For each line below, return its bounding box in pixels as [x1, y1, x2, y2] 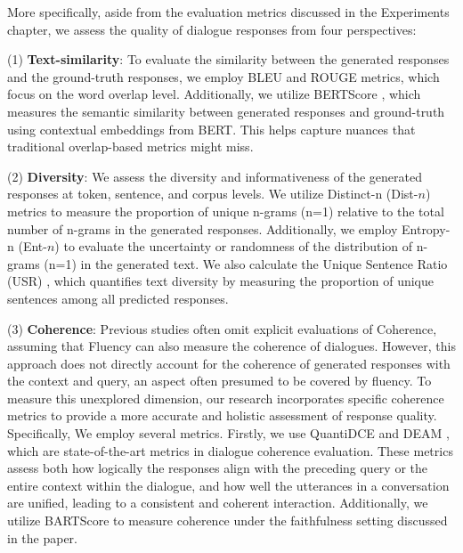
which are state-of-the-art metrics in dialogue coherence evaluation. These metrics [7, 441, 453, 459]
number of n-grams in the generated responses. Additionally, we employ [7, 219, 398, 238]
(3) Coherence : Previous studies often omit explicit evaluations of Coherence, [7, 319, 437, 337]
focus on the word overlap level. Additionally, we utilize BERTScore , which [7, 85, 421, 103]
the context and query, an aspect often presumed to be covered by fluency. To [7, 371, 432, 390]
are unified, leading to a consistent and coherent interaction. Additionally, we [7, 493, 428, 512]
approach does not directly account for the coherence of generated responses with [7, 354, 451, 372]
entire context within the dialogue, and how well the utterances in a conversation [7, 476, 450, 494]
